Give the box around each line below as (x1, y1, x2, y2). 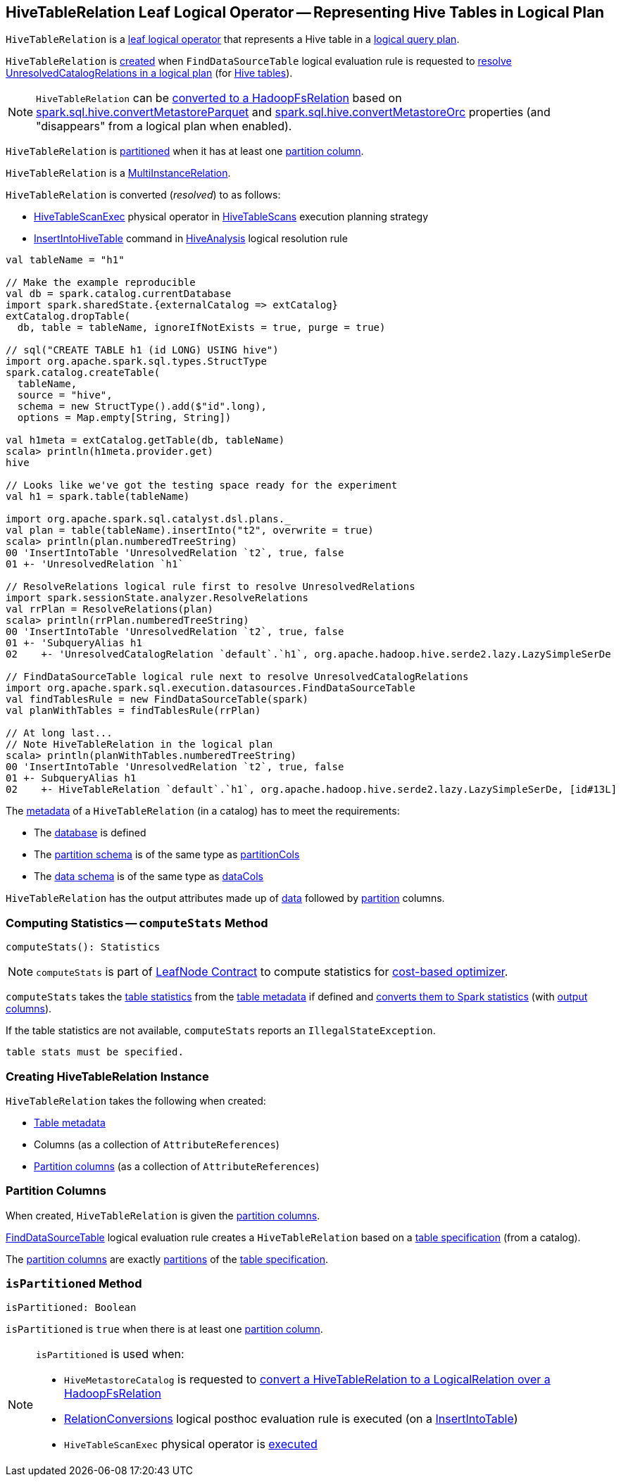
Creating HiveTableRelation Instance (6, 1069, 209, 1084)
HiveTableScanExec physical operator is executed (64, 1437, 318, 1452)
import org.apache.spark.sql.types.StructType (6, 356, 267, 368)
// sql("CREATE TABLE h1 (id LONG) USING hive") (6, 344, 279, 356)
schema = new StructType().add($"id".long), (17, 401, 267, 413)
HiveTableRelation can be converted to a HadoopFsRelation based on (36, 91, 402, 106)
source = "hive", (17, 389, 113, 401)
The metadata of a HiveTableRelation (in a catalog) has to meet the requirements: (6, 805, 400, 817)
